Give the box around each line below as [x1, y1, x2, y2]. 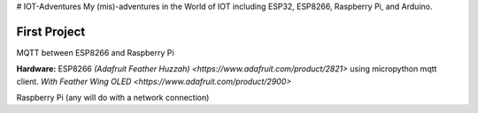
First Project [16, 24, 86, 39]
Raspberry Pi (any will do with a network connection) [16, 93, 210, 103]
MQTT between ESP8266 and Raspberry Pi [16, 47, 174, 57]
